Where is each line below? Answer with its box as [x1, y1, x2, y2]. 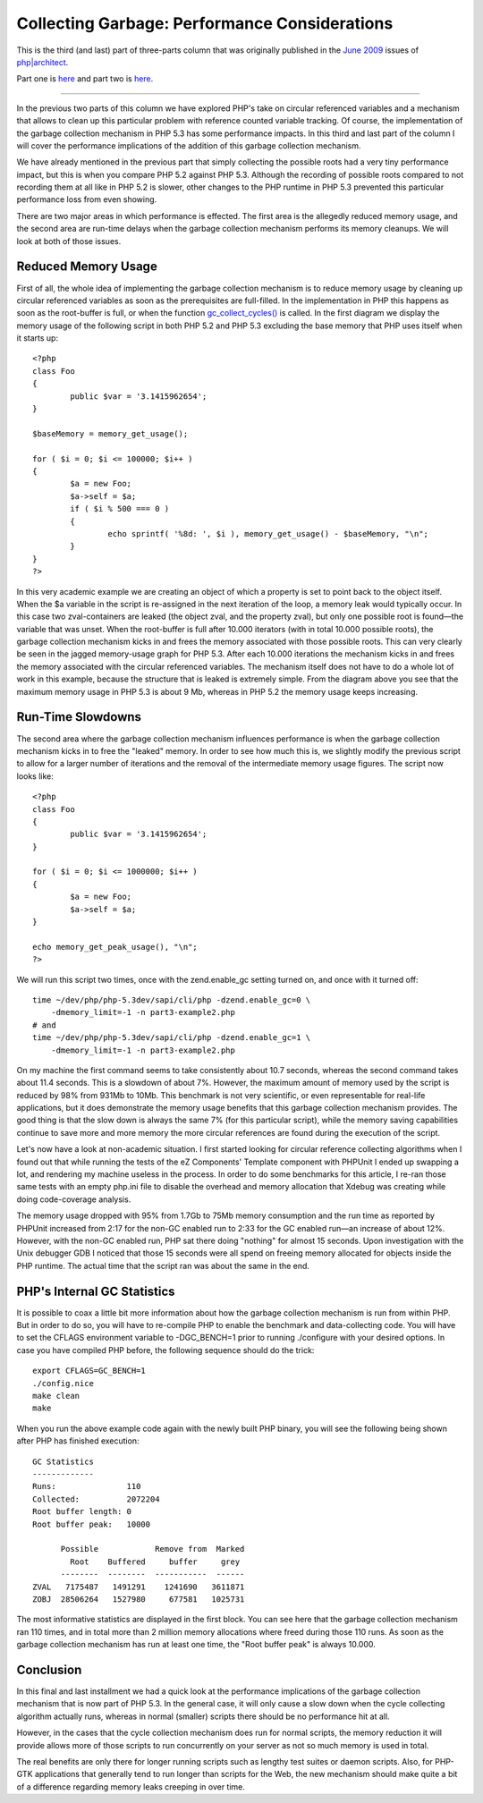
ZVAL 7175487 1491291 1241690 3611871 [32, 1581, 245, 1592]
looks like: [16, 770, 54, 782]
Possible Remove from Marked [60, 1544, 245, 1554]
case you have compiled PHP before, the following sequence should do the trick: [16, 1344, 315, 1355]
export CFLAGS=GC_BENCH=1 [32, 1366, 147, 1376]
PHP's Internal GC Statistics [16, 1283, 175, 1299]
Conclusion [16, 1662, 82, 1677]
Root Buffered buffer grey [70, 1556, 241, 1567]
